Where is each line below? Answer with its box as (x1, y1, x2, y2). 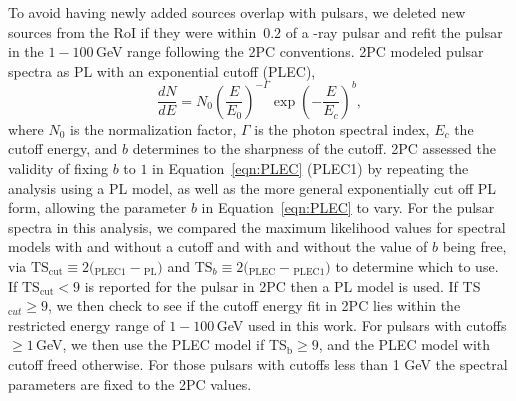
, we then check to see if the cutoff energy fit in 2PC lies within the (47, 295, 461, 316)
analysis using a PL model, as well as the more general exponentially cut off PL (8, 177, 497, 198)
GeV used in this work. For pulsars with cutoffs (216, 314, 507, 335)
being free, (442, 236, 507, 257)
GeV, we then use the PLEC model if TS (35, 334, 287, 355)
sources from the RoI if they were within (8, 21, 257, 42)
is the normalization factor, (70, 118, 237, 139)
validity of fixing (8, 158, 108, 179)
